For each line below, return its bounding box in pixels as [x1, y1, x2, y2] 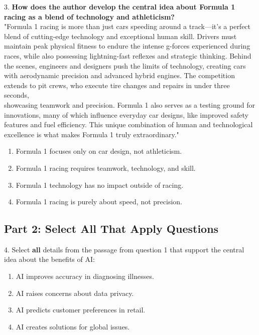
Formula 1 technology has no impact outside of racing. [16, 179, 184, 190]
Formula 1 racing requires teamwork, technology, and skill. [16, 162, 196, 173]
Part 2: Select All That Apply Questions [4, 221, 219, 236]
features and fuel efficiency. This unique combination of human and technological [4, 119, 253, 130]
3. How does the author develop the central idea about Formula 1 [4, 2, 235, 12]
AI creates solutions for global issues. [16, 321, 130, 331]
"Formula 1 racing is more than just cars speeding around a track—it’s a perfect [4, 21, 251, 32]
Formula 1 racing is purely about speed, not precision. [16, 196, 182, 207]
